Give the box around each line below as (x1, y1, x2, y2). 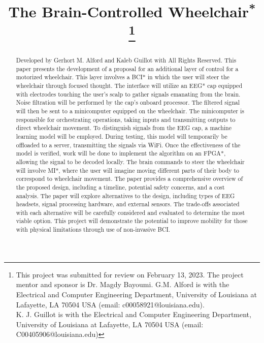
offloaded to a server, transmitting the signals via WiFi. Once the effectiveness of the (16, 140, 241, 149)
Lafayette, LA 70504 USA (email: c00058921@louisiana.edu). (16, 299, 205, 309)
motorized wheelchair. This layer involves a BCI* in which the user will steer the (16, 73, 229, 81)
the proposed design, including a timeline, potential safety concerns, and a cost (16, 182, 225, 191)
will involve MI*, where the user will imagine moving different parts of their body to (16, 166, 240, 174)
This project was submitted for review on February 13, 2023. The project (16, 269, 244, 279)
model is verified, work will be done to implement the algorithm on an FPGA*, (16, 149, 226, 158)
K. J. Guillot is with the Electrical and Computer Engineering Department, (16, 309, 251, 320)
